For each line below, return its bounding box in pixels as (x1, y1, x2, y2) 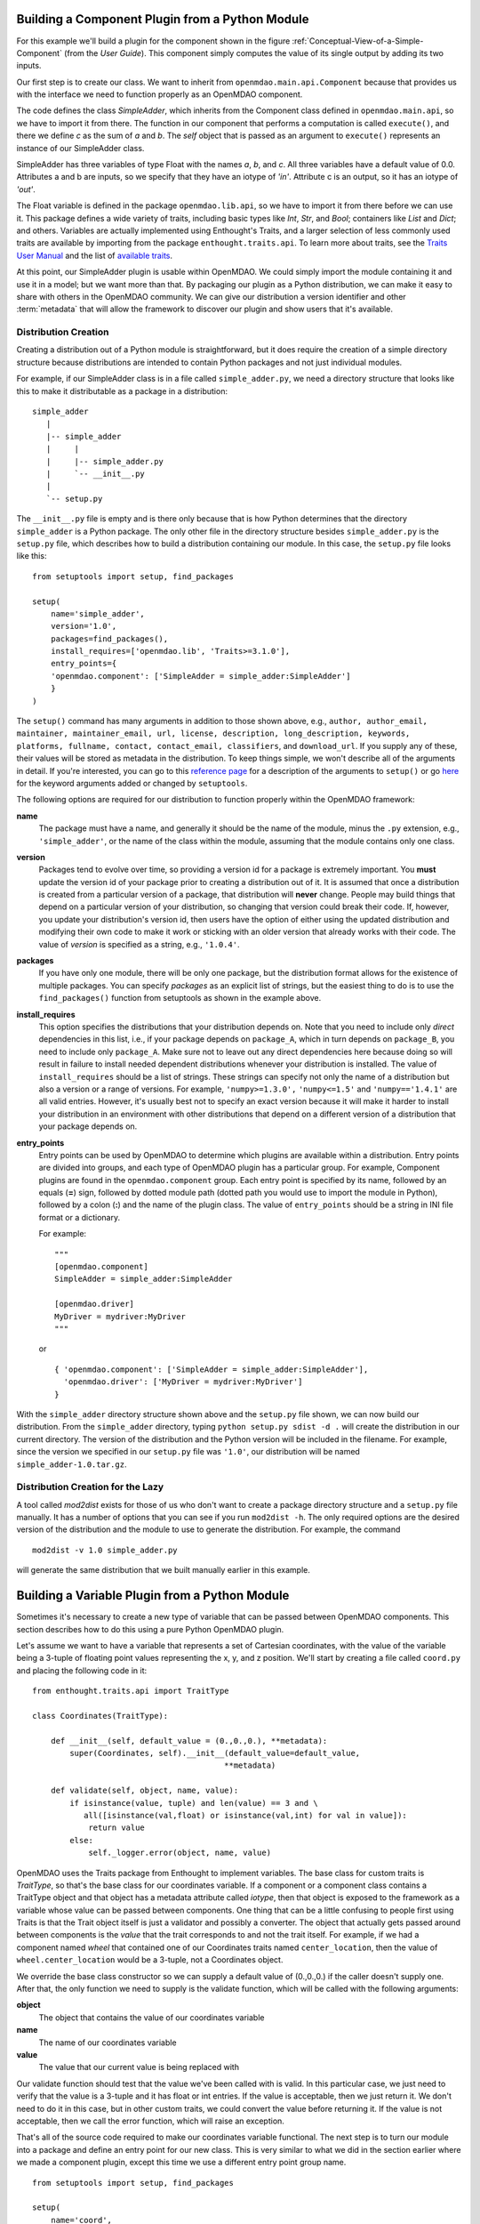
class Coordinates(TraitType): (32, 1711, 169, 1720)
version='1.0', (50, 621, 117, 632)
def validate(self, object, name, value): (50, 1785, 239, 1796)
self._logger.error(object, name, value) (88, 1848, 271, 1858)
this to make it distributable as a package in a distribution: (16, 385, 228, 396)
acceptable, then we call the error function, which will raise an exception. (16, 2115, 284, 2126)
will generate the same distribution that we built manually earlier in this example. (16, 1565, 310, 1575)
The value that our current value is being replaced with (38, 2062, 240, 2073)
